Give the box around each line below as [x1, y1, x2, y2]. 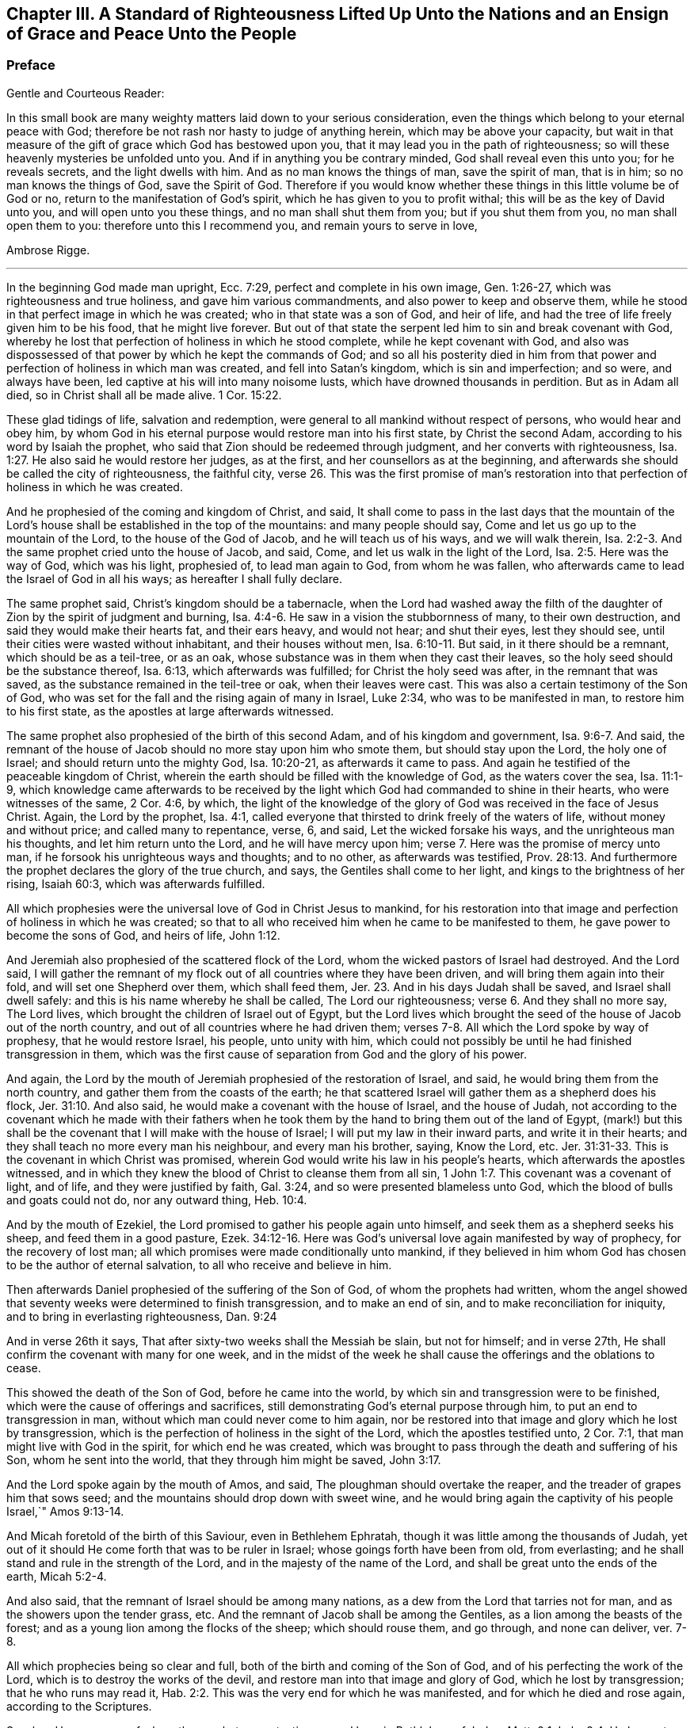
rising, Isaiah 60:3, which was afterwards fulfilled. [6, 876, 265, 891]
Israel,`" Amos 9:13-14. [6, 1504, 124, 1518]
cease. [6, 1360, 41, 1375]
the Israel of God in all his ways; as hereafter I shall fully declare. [6, 571, 342, 586]
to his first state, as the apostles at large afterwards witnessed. [6, 704, 334, 718]
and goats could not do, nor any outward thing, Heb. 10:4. [6, 1192, 307, 1207]
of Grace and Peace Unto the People [6, 24, 297, 44]
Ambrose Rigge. [6, 242, 90, 257]
